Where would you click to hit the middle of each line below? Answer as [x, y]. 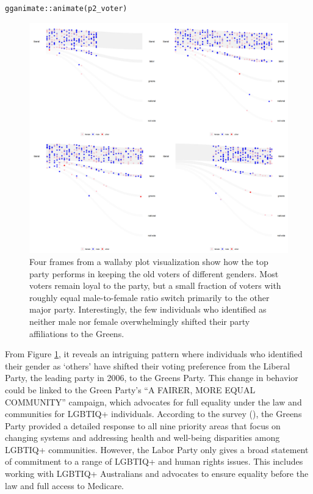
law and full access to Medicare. [65, 485]
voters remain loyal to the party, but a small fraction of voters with [155, 285]
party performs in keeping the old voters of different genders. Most [154, 273]
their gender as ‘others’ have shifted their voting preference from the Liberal [148, 365]
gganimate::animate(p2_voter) [66, 9]
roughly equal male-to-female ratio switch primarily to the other [149, 297]
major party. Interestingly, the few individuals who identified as [148, 309]
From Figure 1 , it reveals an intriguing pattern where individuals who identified [154, 354]
